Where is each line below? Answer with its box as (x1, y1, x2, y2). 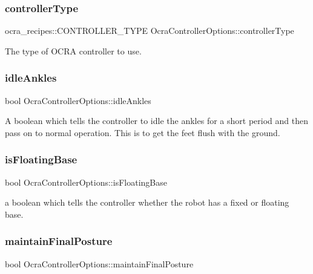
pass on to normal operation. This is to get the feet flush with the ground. (5, 126, 280, 139)
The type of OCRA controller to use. (5, 44, 142, 57)
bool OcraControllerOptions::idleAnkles (5, 94, 151, 106)
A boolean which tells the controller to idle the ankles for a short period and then (5, 114, 308, 127)
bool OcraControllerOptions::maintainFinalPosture (5, 257, 194, 270)
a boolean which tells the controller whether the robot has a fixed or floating (5, 196, 289, 209)
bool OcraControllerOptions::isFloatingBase (5, 175, 167, 188)
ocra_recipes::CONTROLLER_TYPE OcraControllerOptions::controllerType (5, 24, 294, 37)
